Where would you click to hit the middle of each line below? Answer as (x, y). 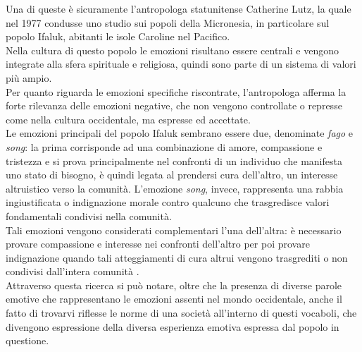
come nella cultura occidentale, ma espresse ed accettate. (128, 119)
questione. (27, 340)
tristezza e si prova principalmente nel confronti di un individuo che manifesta (174, 160)
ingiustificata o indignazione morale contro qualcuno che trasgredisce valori (168, 202)
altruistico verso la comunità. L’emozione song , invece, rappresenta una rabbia (175, 188)
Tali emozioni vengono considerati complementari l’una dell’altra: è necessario (174, 230)
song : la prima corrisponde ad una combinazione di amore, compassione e (164, 146)
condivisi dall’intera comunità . (73, 271)
